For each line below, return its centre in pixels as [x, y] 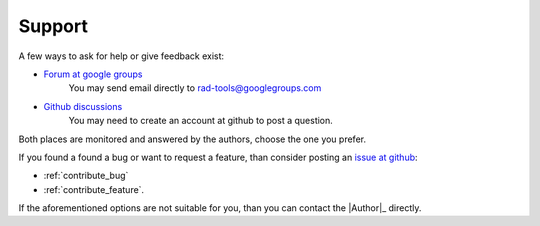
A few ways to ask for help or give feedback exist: [121, 56]
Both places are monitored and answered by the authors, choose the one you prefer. [192, 139]
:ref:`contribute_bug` [86, 176]
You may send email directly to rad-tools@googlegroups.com [195, 88]
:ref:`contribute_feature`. [94, 189]
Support [53, 26]
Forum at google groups [93, 74]
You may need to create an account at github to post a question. [201, 121]
